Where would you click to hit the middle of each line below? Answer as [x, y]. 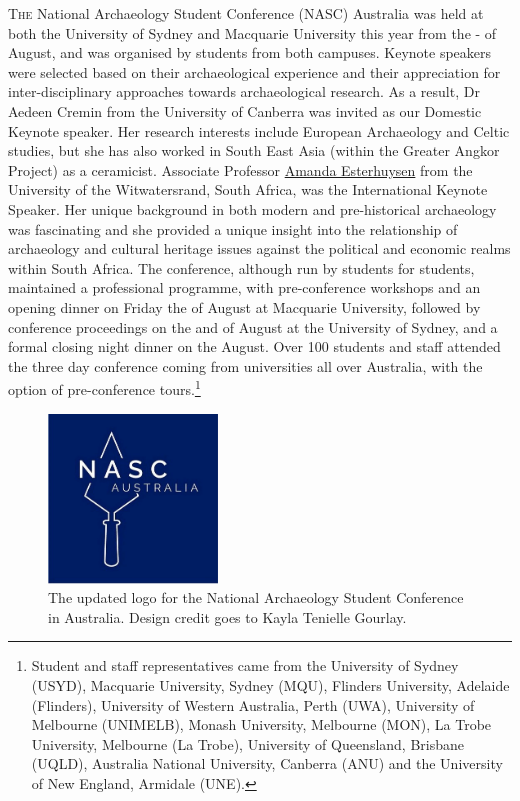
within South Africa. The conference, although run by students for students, [241, 267]
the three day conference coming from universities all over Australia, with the [245, 365]
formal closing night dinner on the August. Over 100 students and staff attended [254, 346]
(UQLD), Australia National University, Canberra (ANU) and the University [267, 763]
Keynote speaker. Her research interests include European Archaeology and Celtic [259, 130]
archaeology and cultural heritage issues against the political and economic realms [259, 248]
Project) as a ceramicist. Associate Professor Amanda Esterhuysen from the [240, 169]
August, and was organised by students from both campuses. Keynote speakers [250, 52]
